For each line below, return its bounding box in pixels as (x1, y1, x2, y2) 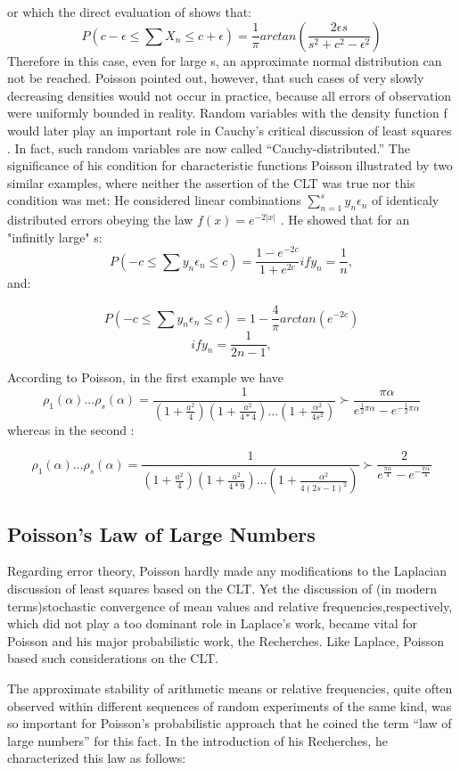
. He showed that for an (280, 210, 410, 229)
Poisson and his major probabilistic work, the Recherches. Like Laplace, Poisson (7, 631, 445, 650)
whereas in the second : (7, 420, 135, 438)
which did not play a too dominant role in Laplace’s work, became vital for (7, 614, 418, 633)
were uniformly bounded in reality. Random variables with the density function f (7, 103, 448, 122)
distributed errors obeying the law (7, 210, 193, 229)
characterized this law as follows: (7, 749, 186, 767)
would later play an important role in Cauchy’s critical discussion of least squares (7, 120, 452, 139)
